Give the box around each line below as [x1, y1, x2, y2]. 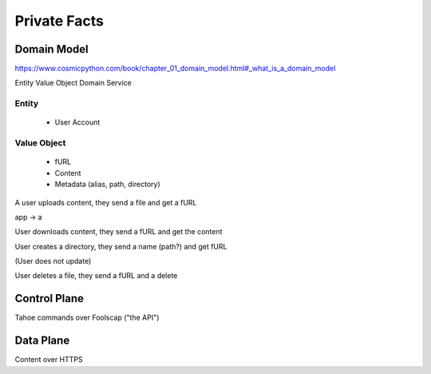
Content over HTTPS [14, 355, 83, 364]
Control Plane [14, 292, 84, 305]
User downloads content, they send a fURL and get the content [14, 227, 223, 237]
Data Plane [14, 334, 70, 348]
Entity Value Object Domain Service [14, 78, 132, 88]
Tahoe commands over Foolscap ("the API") [14, 312, 160, 323]
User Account [54, 117, 101, 127]
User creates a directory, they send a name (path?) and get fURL [14, 241, 227, 251]
